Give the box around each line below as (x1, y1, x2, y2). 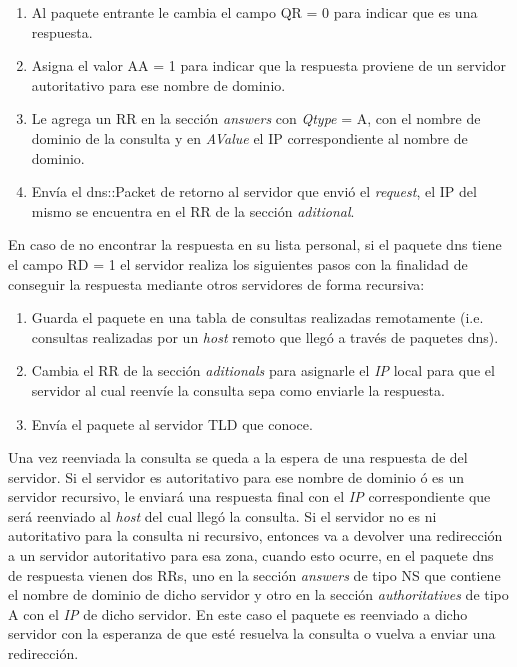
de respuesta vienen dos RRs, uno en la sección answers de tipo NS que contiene (8, 564, 501, 585)
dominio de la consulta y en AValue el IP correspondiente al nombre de (31, 127, 468, 148)
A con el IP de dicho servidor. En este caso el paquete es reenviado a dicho (8, 603, 468, 624)
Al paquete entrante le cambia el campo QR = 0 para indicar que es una (31, 2, 478, 22)
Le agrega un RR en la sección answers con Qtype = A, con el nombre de (31, 108, 481, 129)
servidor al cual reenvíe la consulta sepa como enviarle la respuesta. (31, 379, 445, 400)
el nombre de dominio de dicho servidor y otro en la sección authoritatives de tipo (8, 584, 509, 605)
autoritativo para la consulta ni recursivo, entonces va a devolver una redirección (8, 525, 503, 546)
